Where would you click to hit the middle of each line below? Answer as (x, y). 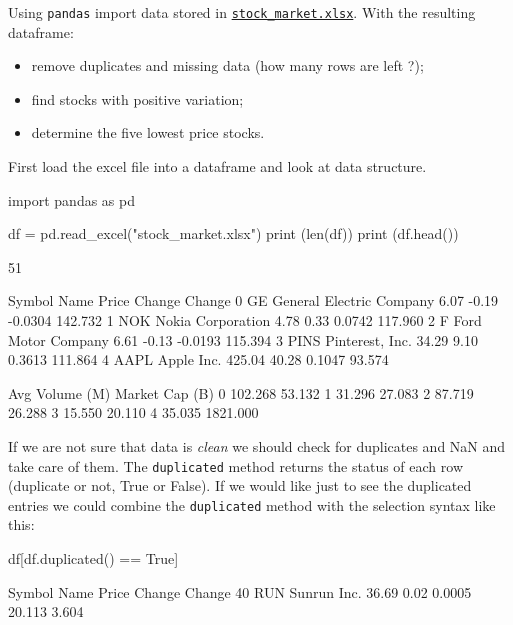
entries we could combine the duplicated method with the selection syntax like (252, 504)
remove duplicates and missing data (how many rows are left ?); (227, 65)
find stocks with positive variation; (137, 98)
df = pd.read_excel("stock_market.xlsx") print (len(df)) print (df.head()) (233, 233)
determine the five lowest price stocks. (148, 132)
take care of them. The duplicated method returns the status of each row (235, 465)
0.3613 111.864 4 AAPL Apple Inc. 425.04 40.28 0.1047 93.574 (198, 359)
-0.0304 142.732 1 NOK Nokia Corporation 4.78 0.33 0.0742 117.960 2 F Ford (245, 320)
